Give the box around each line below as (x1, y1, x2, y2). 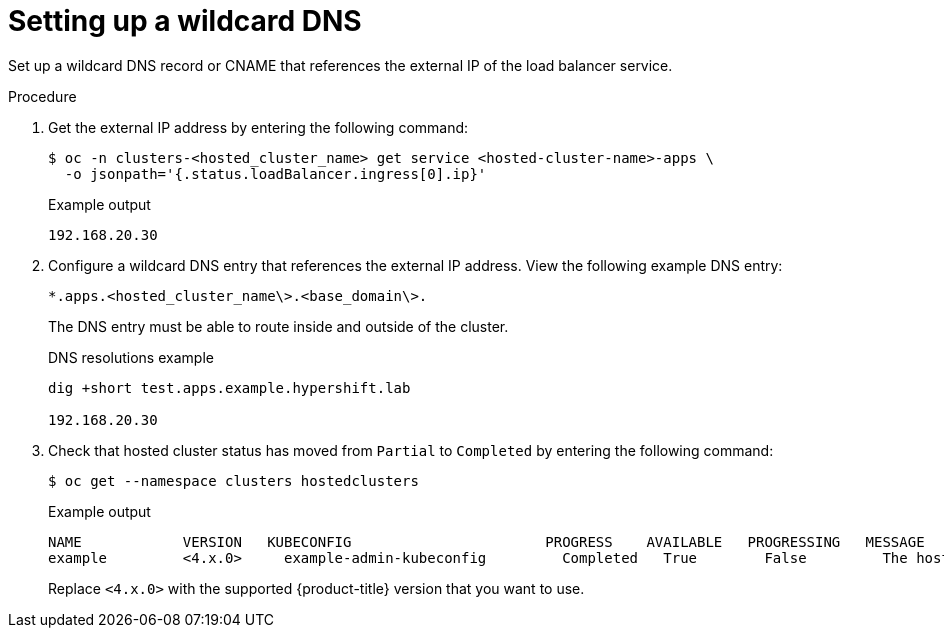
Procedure (8, 87, 77, 105)
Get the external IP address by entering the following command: (48, 118, 469, 136)
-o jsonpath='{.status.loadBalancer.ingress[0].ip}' (64, 165, 487, 182)
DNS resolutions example (48, 348, 214, 366)
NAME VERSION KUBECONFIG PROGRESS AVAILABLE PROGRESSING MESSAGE (48, 533, 925, 550)
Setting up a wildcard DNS (8, 4, 362, 38)
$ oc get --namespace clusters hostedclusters (48, 472, 419, 489)
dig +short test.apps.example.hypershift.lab (48, 379, 411, 396)
